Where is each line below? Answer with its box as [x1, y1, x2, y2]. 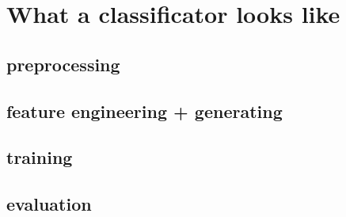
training [6, 145, 73, 169]
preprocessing [6, 51, 120, 76]
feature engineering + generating [6, 98, 283, 123]
